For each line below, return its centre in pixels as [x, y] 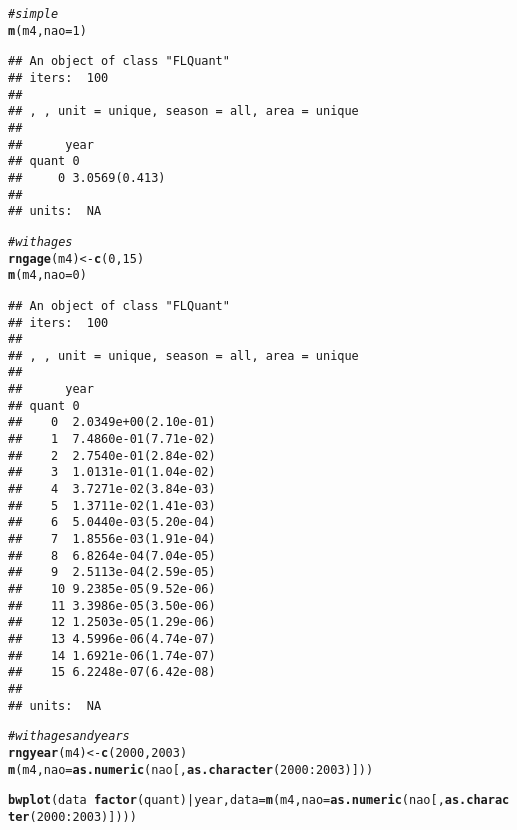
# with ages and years [69, 736]
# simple [33, 14]
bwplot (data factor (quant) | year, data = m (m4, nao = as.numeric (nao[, [226, 800]
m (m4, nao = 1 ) [47, 30]
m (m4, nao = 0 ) [47, 275]
